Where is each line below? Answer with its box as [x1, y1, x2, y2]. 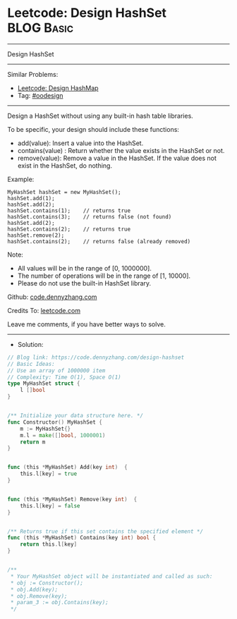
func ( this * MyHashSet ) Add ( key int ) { [7, 464, 128, 471]
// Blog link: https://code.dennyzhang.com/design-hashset [7, 354, 185, 361]
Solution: [17, 340, 44, 348]
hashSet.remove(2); [7, 231, 65, 239]
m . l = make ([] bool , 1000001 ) [20, 431, 106, 439]
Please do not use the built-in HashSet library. [17, 278, 152, 287]
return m [20, 439, 46, 446]
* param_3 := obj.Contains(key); [10, 599, 109, 606]
